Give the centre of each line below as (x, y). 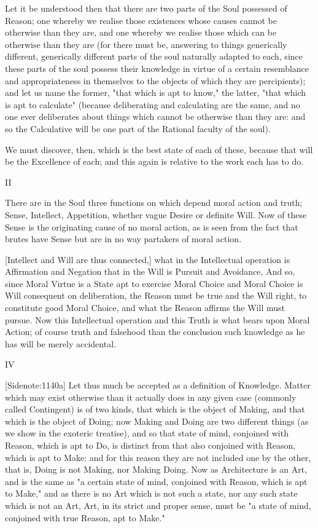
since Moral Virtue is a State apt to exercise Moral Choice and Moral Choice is (154, 283)
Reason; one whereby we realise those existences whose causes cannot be (141, 20)
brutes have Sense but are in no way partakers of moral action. (123, 239)
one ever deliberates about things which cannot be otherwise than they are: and (155, 116)
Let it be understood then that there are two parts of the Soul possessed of (146, 8)
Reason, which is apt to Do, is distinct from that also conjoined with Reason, (150, 445)
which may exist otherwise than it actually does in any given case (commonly (151, 397)
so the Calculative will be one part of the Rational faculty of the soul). (138, 128)
